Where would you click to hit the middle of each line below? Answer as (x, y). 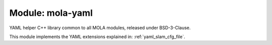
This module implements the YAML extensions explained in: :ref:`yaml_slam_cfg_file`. (97, 37)
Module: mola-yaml (51, 13)
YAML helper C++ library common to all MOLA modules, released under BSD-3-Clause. (100, 28)
